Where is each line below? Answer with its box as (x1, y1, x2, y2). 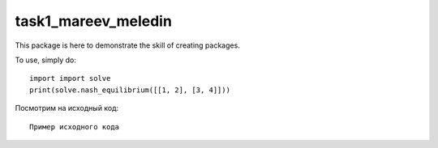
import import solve (29, 74, 111, 83)
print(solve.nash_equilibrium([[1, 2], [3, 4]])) (29, 85, 231, 95)
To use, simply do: (15, 55, 76, 65)
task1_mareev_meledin (15, 12, 172, 30)
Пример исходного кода (29, 122, 120, 131)
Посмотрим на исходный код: (15, 104, 119, 113)
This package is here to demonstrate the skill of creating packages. (15, 40, 241, 50)
